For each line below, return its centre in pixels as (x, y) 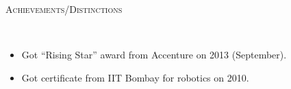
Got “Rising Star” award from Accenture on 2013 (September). (154, 55)
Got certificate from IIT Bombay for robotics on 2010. (135, 77)
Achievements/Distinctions (64, 9)
